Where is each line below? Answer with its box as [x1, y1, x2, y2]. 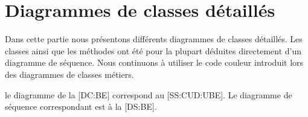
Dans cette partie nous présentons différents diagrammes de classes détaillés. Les [5, 33, 303, 45]
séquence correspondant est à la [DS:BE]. [5, 100, 157, 113]
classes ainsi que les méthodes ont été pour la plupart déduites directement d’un [5, 44, 302, 57]
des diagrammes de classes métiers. [5, 68, 134, 80]
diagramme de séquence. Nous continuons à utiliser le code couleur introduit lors [5, 56, 304, 69]
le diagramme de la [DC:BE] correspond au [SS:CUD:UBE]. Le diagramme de [5, 88, 292, 101]
